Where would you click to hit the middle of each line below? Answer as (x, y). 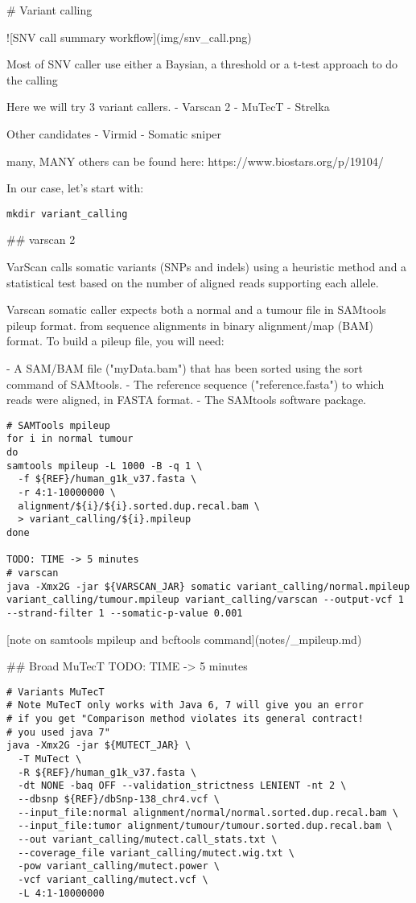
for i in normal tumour (70, 439)
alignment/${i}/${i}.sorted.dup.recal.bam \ (139, 506)
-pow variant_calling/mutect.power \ (119, 866)
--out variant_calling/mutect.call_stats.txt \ (148, 839)
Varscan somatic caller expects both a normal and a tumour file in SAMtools (196, 309)
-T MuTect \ (50, 759)
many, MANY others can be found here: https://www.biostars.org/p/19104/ (195, 161)
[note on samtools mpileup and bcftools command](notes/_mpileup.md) (184, 639)
